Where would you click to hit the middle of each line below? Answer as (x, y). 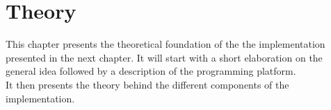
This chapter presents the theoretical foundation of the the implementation (165, 44)
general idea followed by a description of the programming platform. (151, 71)
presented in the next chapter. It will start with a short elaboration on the (164, 57)
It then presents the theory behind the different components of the (147, 84)
